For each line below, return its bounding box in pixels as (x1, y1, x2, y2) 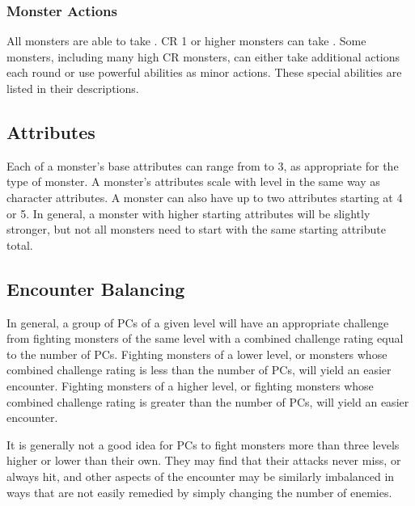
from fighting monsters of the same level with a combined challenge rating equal (6, 330, 404, 347)
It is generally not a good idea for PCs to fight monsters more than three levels (6, 436, 400, 453)
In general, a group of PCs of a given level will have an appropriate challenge (6, 314, 389, 331)
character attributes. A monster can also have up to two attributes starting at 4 (6, 188, 403, 205)
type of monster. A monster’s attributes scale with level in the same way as (6, 173, 380, 190)
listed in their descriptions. (6, 80, 139, 96)
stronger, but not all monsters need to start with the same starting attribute (6, 221, 386, 238)
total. (6, 236, 33, 253)
